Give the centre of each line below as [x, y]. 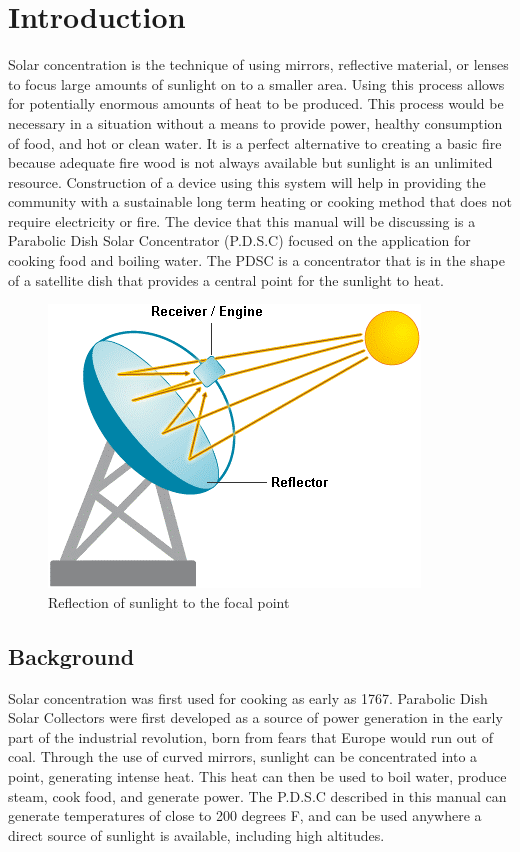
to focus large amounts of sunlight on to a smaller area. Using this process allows [256, 83]
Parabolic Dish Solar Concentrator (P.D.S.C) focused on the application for [239, 240]
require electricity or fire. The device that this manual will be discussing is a [242, 220]
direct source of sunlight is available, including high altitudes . [196, 834]
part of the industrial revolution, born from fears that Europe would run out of [250, 736]
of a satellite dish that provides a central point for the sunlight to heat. [226, 279]
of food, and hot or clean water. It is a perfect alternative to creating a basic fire [255, 142]
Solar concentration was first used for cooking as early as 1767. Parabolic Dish [248, 697]
